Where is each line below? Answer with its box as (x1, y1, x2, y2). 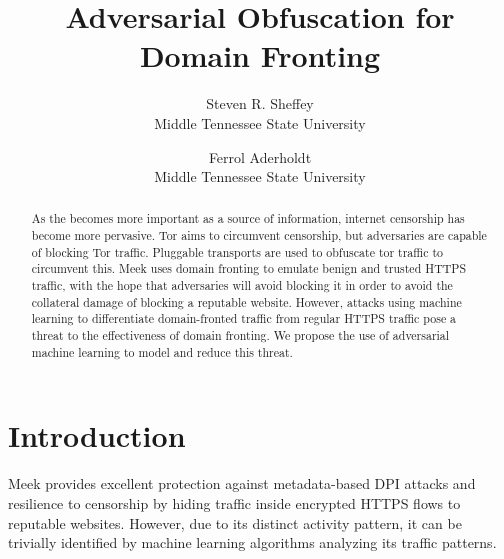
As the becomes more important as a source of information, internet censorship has (31, 210, 465, 227)
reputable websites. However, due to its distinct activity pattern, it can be (8, 512, 462, 533)
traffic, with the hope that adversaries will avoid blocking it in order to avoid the (31, 277, 453, 294)
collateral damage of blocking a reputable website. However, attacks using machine (31, 293, 462, 310)
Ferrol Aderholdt (208, 146, 312, 167)
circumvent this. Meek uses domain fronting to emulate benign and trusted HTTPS (31, 260, 467, 277)
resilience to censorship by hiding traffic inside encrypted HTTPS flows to (8, 492, 461, 513)
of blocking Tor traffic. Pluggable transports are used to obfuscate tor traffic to (31, 243, 444, 260)
